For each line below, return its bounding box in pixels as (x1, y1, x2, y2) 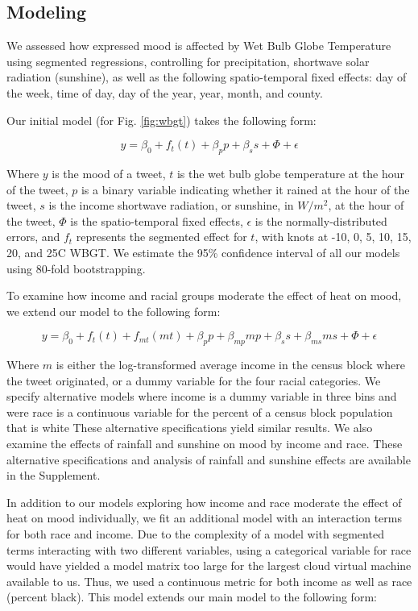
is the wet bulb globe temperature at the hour (176, 164, 405, 181)
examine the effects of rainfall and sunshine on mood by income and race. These (6, 435, 403, 452)
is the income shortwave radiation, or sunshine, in (48, 197, 294, 214)
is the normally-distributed (255, 212, 387, 229)
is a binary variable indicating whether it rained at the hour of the (81, 181, 410, 197)
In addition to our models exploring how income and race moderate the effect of (6, 493, 402, 510)
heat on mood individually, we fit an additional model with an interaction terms (6, 509, 402, 526)
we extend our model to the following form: (6, 302, 221, 319)
